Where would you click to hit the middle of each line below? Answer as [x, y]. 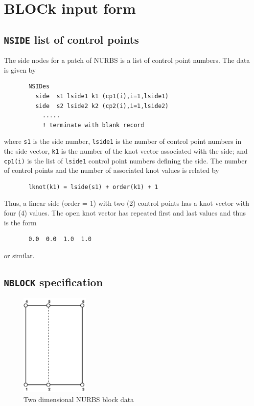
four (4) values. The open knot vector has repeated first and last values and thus [125, 213]
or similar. [19, 255]
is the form [20, 222]
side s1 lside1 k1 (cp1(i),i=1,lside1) [102, 96]
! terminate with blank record [93, 125]
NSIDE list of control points [71, 39]
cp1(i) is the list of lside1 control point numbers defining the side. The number [126, 160]
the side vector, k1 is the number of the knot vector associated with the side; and [126, 150]
